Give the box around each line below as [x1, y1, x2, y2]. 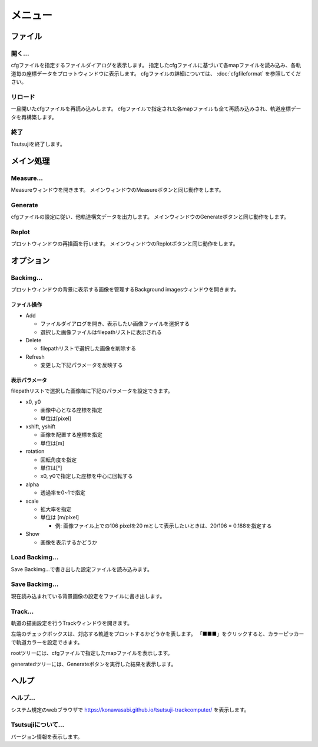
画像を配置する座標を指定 [40, 431, 102, 438]
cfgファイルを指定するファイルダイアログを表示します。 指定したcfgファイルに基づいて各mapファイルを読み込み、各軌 [11, 62, 302, 69]
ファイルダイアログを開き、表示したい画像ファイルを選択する [40, 320, 190, 327]
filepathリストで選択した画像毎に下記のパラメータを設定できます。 [11, 387, 173, 395]
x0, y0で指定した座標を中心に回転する [40, 473, 133, 480]
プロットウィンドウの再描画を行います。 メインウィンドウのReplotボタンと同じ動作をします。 [11, 240, 238, 247]
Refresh [25, 353, 45, 360]
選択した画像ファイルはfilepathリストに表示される [40, 328, 162, 336]
